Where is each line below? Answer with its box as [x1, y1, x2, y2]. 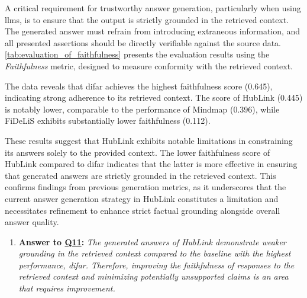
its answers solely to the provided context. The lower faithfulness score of [5, 146, 270, 158]
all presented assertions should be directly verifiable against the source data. [5, 36, 282, 49]
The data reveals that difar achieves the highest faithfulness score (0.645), [5, 79, 273, 92]
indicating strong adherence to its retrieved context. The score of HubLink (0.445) [5, 91, 303, 104]
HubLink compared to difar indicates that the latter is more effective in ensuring [5, 158, 298, 170]
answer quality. [5, 216, 59, 228]
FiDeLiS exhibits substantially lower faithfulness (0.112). [5, 114, 211, 127]
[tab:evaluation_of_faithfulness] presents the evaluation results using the [5, 48, 270, 60]
